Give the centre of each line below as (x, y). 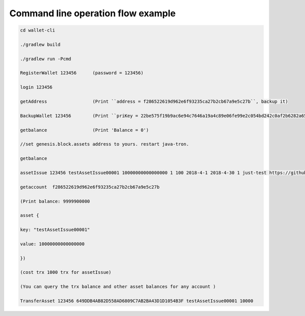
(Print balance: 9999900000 (55, 201)
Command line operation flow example (93, 13)
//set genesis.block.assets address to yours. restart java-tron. (104, 144)
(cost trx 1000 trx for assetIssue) (66, 272)
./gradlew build (40, 44)
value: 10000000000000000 (52, 244)
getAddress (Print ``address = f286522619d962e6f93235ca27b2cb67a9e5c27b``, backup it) (154, 102)
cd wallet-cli (38, 30)
